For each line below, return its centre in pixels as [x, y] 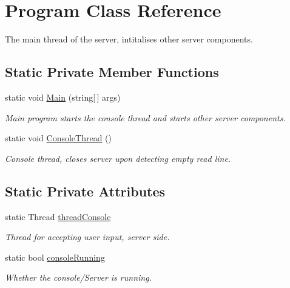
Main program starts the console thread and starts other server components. [145, 117]
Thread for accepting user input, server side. [87, 237]
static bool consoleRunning [55, 257]
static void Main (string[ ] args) [63, 97]
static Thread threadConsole [58, 216]
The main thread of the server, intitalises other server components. [129, 39]
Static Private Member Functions [112, 72]
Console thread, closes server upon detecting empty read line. [118, 158]
